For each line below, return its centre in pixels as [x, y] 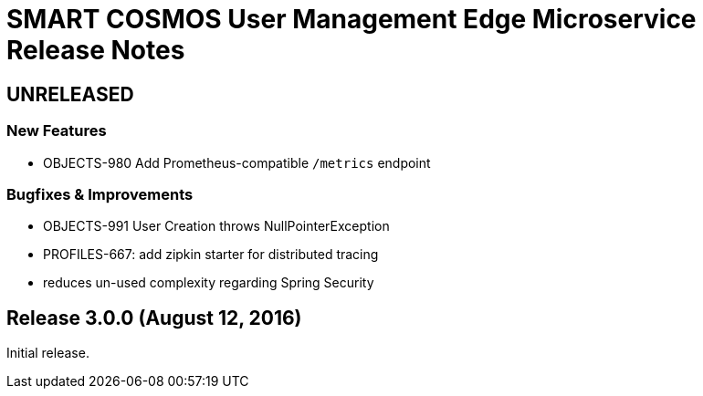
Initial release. [48, 353]
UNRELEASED [70, 94]
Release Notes [96, 50]
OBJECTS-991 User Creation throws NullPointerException [216, 226]
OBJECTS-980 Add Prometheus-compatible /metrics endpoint [237, 162]
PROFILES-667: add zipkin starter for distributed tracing [211, 255]
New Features [57, 131]
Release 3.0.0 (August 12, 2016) [154, 318]
